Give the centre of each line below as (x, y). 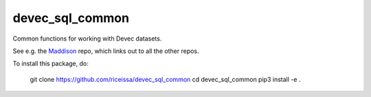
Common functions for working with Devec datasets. (87, 39)
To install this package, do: (50, 64)
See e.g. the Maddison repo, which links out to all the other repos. (106, 51)
